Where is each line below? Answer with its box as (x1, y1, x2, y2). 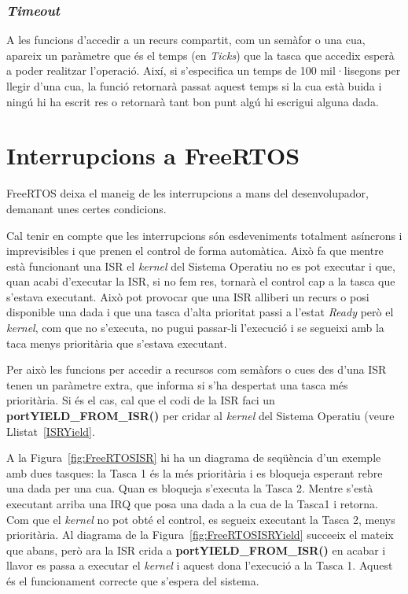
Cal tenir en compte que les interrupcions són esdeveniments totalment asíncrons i (6, 227, 402, 243)
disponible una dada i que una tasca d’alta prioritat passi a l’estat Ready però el (6, 304, 394, 320)
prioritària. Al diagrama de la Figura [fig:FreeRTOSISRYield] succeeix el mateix (6, 526, 394, 543)
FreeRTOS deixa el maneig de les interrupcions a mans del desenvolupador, (6, 185, 369, 201)
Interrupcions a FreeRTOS (6, 139, 300, 172)
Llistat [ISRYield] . (6, 422, 95, 439)
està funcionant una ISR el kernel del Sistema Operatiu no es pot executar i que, (6, 257, 395, 274)
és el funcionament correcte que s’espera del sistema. (6, 572, 259, 588)
